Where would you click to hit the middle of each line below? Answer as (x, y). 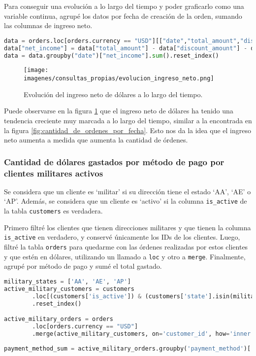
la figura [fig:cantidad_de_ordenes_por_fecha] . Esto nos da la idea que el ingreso (128, 130)
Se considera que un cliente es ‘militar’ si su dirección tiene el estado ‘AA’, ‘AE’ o (128, 191)
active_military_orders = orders (59, 319)
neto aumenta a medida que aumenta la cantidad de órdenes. (96, 140)
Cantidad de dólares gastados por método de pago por (114, 161)
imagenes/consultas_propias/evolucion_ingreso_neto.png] (119, 79)
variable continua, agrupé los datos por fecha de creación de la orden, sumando (123, 16)
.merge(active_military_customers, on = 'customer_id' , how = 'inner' (143, 334)
